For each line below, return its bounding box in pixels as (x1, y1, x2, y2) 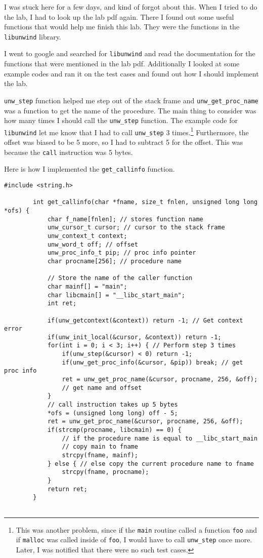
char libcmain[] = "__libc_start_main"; (47, 291, 185, 299)
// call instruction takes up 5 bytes (47, 401, 178, 409)
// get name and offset (62, 384, 142, 391)
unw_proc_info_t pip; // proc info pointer (47, 249, 196, 257)
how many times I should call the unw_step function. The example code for (4, 115, 238, 126)
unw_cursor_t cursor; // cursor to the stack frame (47, 224, 225, 231)
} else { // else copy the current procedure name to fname (47, 460, 254, 467)
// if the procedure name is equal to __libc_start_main (62, 434, 258, 442)
